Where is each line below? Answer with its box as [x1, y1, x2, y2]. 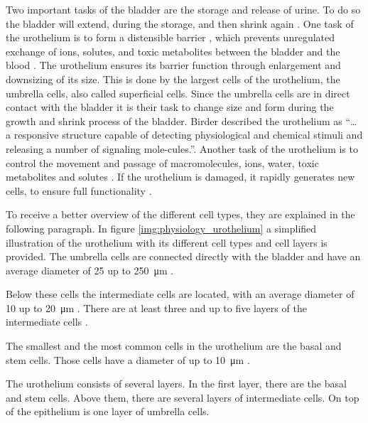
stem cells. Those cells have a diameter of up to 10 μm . [6, 352, 250, 367]
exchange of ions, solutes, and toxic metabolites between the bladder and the [6, 43, 340, 58]
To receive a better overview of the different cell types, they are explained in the [6, 207, 355, 222]
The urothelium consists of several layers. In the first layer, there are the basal [6, 376, 347, 391]
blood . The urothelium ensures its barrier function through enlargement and [6, 58, 341, 73]
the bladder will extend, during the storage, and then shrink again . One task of [6, 16, 354, 31]
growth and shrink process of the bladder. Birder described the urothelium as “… [6, 113, 357, 128]
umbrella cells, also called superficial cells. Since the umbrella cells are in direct [6, 85, 350, 100]
